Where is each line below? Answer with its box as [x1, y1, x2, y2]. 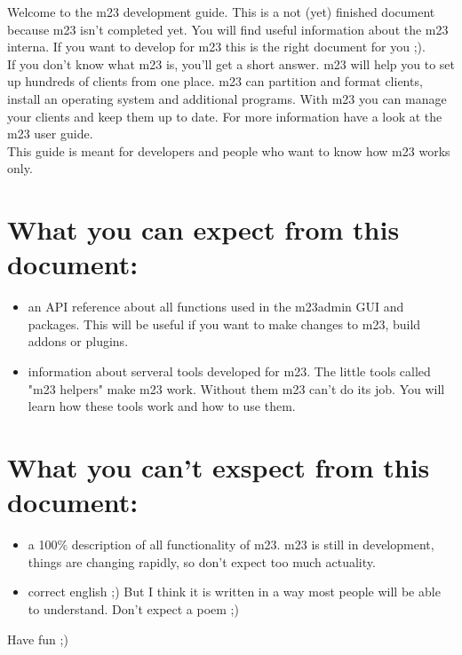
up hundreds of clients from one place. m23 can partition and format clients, [7, 72, 423, 91]
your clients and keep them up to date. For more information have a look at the [7, 107, 442, 125]
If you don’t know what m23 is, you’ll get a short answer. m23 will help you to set [7, 54, 455, 73]
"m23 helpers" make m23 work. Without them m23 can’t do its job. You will [28, 379, 445, 398]
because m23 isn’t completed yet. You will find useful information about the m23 [7, 20, 449, 38]
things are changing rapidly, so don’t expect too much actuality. [28, 552, 376, 571]
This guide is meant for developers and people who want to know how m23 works [7, 141, 450, 160]
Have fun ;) [7, 629, 68, 648]
